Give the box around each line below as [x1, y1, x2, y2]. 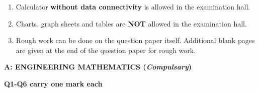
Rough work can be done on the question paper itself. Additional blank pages [16, 35, 255, 45]
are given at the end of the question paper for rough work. [16, 44, 196, 55]
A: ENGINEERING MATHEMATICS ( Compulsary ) [4, 61, 192, 72]
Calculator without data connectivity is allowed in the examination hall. [16, 1, 250, 11]
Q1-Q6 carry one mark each [4, 78, 103, 88]
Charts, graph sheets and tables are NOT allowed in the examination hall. [16, 18, 247, 28]
